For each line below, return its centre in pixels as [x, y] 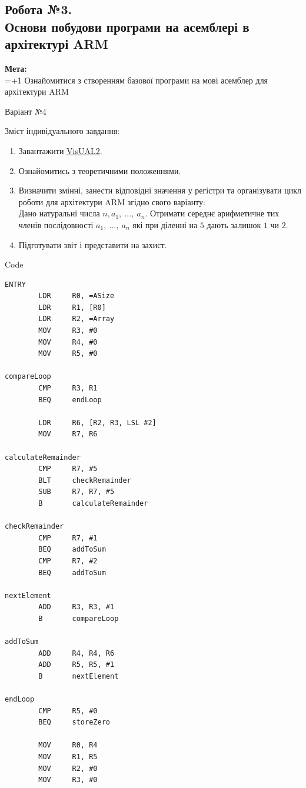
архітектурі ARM [56, 44]
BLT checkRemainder [85, 480]
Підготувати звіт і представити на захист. [93, 244]
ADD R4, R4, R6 [76, 653]
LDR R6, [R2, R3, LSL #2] [97, 423]
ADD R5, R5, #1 [76, 665]
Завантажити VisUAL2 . [60, 150]
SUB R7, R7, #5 [76, 492]
